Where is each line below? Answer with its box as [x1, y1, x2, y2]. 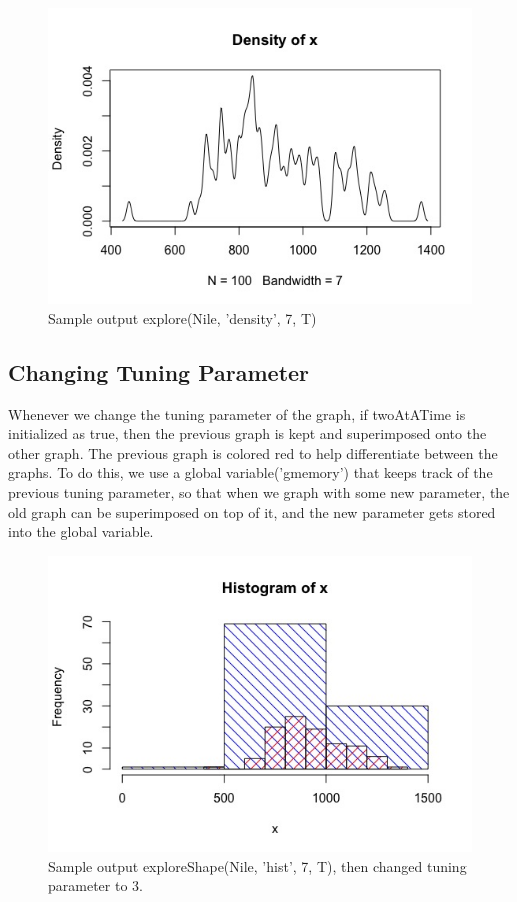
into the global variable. [8, 521, 154, 542]
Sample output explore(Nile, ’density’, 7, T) [48, 307, 317, 328]
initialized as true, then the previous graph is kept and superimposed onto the [8, 423, 487, 444]
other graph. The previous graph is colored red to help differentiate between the [8, 442, 498, 463]
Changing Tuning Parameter [8, 356, 310, 387]
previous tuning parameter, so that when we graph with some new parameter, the [8, 482, 510, 503]
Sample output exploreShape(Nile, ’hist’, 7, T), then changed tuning [48, 855, 467, 876]
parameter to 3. [48, 875, 143, 896]
